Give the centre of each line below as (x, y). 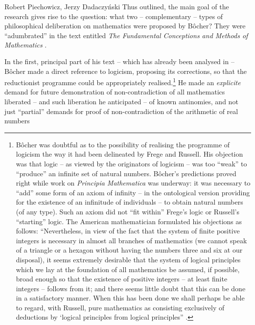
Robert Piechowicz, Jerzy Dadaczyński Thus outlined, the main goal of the (117, 6)
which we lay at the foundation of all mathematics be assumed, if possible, (128, 269)
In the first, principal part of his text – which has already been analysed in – (119, 61)
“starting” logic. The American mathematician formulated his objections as (129, 221)
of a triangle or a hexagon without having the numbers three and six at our (129, 250)
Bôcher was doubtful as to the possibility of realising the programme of (123, 144)
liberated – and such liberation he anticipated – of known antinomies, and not (121, 101)
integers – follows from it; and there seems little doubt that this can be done (131, 288)
